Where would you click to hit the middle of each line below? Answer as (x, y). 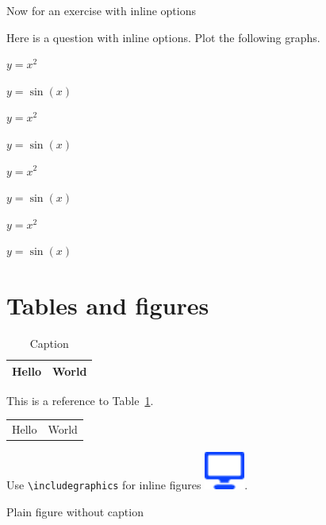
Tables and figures (108, 305)
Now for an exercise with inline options (102, 10)
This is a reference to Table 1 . (80, 400)
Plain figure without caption (75, 511)
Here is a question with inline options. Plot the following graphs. (163, 37)
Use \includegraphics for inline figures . (127, 485)
